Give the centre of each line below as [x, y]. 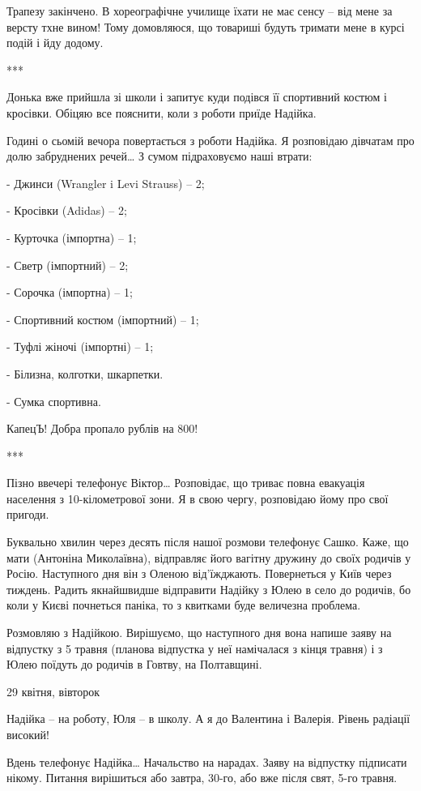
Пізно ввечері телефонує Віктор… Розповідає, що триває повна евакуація [186, 483]
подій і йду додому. [55, 43]
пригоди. [28, 514]
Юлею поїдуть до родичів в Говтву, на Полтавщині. [134, 664]
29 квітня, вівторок [53, 691]
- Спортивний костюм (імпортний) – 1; [103, 319]
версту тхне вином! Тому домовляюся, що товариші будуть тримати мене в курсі [206, 26]
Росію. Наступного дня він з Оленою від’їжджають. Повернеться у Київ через [199, 573]
